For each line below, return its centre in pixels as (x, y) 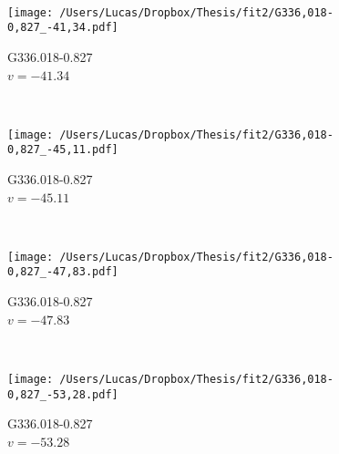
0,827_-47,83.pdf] (63, 272)
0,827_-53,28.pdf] (63, 394)
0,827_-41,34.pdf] (63, 28)
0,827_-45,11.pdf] (63, 150)
